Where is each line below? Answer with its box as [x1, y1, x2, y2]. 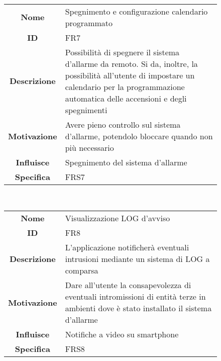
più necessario [65, 141, 114, 153]
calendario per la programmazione [65, 80, 185, 93]
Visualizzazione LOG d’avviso [65, 212, 170, 224]
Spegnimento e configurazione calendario [65, 5, 208, 17]
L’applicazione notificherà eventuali [65, 241, 189, 253]
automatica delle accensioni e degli [65, 92, 187, 104]
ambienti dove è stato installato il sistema [65, 302, 212, 314]
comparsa [65, 264, 98, 277]
